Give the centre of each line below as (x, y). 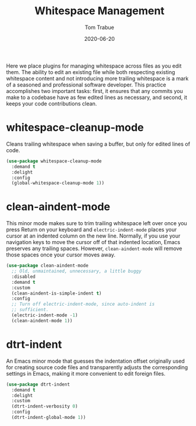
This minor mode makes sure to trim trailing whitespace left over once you (97, 223)
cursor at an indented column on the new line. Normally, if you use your (93, 236)
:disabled (23, 277)
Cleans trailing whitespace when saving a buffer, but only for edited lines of (98, 144)
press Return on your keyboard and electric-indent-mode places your (91, 230)
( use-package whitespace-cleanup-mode (54, 161)
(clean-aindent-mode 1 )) (42, 321)
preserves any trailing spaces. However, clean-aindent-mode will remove (94, 249)
